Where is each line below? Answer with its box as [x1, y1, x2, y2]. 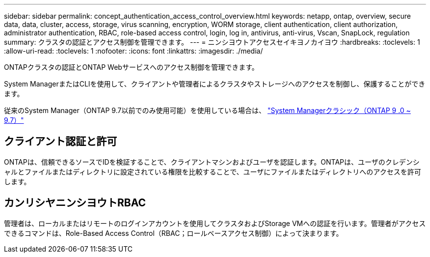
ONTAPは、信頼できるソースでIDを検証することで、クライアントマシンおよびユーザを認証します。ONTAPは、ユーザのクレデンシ [4, 157, 420, 166]
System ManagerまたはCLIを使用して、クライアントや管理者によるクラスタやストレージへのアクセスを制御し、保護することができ [4, 80, 426, 88]
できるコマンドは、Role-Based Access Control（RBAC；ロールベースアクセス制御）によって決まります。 [4, 228, 343, 237]
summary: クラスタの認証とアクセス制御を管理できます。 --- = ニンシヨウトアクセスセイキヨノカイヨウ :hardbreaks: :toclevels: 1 [4, 38, 420, 46]
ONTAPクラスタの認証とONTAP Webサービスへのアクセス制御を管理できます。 [4, 63, 259, 71]
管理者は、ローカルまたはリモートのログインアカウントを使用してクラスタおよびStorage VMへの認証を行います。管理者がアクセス [4, 219, 426, 228]
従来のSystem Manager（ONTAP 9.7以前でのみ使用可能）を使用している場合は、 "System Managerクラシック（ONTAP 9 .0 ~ [4, 106, 411, 114]
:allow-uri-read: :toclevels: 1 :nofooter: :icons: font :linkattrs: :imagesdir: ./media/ [4, 47, 263, 55]
